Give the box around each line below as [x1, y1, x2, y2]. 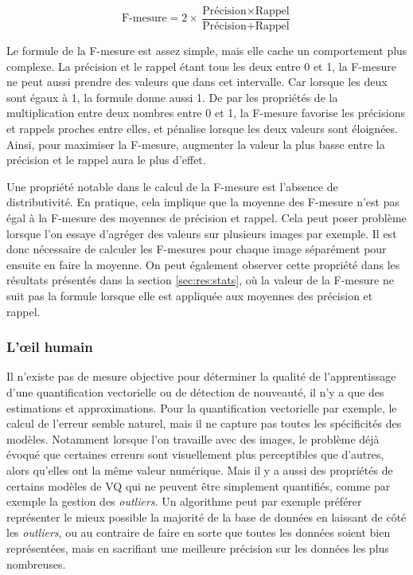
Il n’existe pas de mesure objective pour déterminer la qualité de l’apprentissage [6, 368, 396, 385]
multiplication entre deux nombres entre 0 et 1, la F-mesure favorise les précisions [6, 104, 405, 121]
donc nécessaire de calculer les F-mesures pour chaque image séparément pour [6, 241, 387, 257]
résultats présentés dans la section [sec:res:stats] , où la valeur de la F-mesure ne [6, 272, 394, 288]
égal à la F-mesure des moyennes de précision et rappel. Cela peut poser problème [6, 209, 407, 225]
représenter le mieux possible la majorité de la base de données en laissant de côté [6, 508, 407, 525]
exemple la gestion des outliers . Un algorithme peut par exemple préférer [6, 493, 362, 510]
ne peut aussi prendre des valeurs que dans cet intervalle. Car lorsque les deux [6, 73, 388, 90]
